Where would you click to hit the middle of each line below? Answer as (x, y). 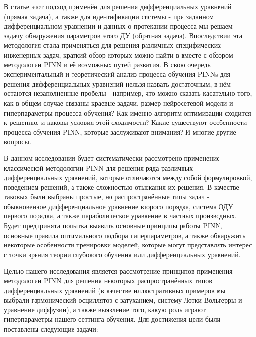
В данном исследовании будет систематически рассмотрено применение (112, 158)
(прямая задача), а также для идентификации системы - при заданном (109, 16)
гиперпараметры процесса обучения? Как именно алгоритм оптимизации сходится (128, 112)
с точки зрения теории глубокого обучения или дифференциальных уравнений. (122, 254)
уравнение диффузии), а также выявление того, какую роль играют (105, 309)
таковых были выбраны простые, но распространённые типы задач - (107, 197)
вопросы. (18, 141)
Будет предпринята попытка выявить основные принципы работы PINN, (113, 226)
